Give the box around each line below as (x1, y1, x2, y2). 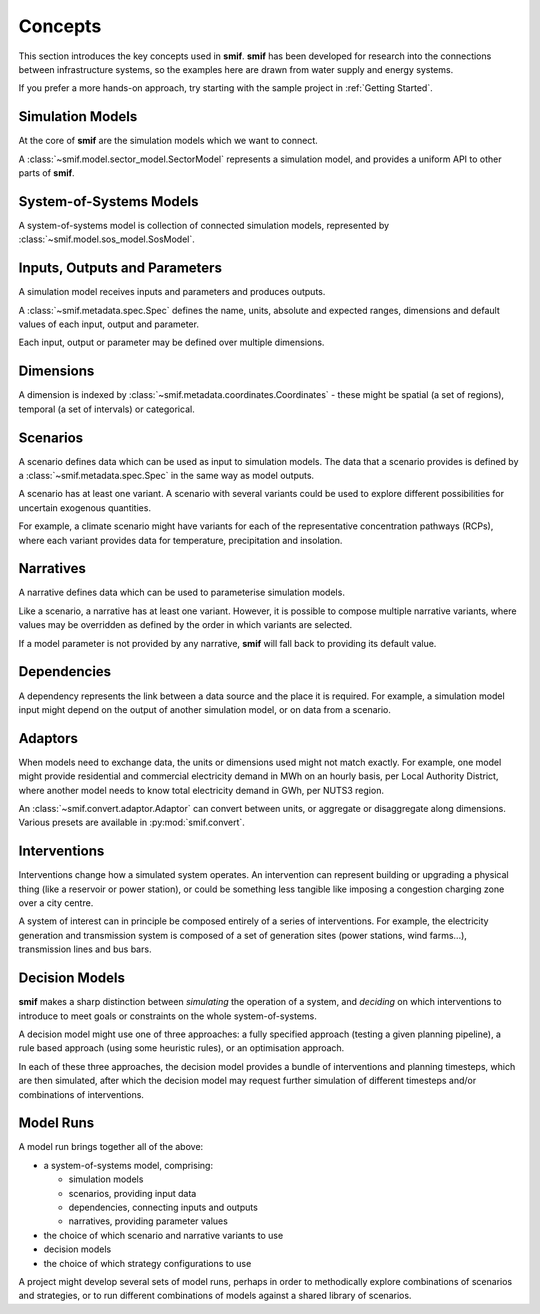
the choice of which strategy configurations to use (43, 1257, 252, 1269)
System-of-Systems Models (18, 193, 199, 210)
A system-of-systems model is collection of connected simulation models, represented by (18, 219, 390, 231)
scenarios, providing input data (68, 1187, 197, 1199)
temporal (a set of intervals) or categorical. (18, 403, 195, 415)
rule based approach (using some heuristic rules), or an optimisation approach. (18, 1042, 345, 1054)
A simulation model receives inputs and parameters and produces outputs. (18, 286, 326, 298)
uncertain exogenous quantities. (18, 501, 152, 514)
